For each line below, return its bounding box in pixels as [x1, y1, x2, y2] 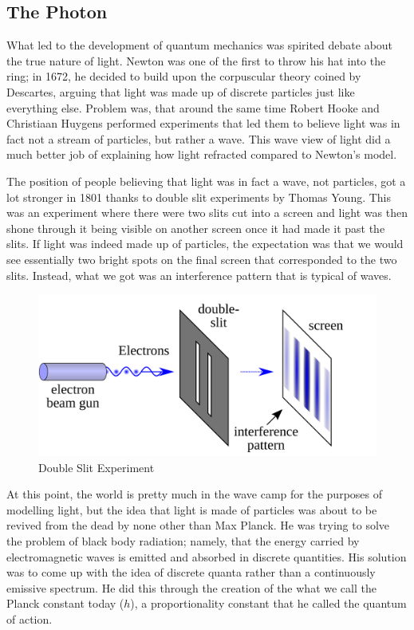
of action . [6, 610, 53, 627]
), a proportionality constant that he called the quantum [130, 595, 407, 612]
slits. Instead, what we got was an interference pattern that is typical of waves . [6, 266, 392, 283]
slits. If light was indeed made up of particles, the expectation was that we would [6, 235, 404, 252]
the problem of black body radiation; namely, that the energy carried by [6, 532, 360, 549]
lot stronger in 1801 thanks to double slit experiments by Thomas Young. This [6, 188, 392, 205]
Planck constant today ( [6, 595, 124, 612]
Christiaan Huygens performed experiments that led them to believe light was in [6, 115, 400, 132]
